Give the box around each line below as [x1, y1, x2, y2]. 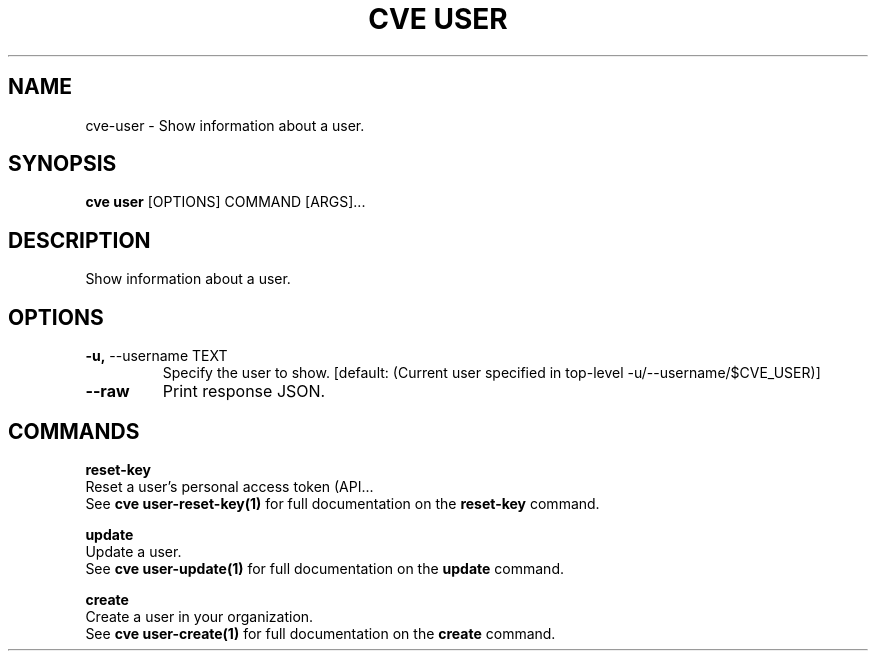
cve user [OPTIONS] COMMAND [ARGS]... [85, 193, 366, 211]
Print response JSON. [162, 381, 326, 402]
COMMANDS [8, 418, 140, 444]
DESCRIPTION [8, 227, 151, 253]
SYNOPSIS [8, 151, 117, 177]
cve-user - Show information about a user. [85, 116, 365, 134]
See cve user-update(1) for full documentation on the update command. [85, 559, 564, 577]
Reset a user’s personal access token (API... [85, 477, 374, 495]
